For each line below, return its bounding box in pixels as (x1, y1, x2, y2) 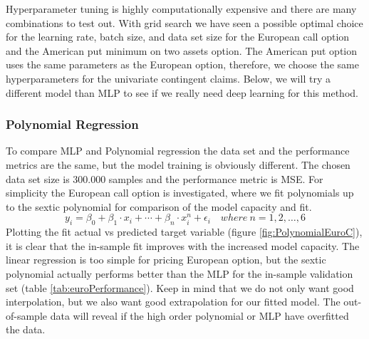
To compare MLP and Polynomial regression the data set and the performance (6, 143, 350, 158)
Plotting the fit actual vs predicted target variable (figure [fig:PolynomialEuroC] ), (6, 224, 363, 239)
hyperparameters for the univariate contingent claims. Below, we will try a (6, 71, 331, 85)
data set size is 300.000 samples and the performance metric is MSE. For (6, 171, 323, 186)
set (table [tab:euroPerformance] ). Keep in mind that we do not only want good (6, 280, 354, 295)
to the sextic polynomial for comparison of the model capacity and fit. (6, 199, 312, 214)
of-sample (6, 308, 48, 323)
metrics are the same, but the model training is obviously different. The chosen (6, 157, 350, 172)
